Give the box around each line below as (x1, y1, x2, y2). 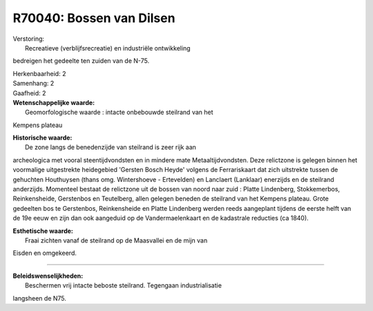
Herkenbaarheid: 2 (12, 69, 66, 77)
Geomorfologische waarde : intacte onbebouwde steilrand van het (25, 108, 213, 117)
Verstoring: (12, 35, 45, 43)
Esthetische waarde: (12, 227, 74, 235)
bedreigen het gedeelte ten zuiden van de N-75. (12, 57, 150, 65)
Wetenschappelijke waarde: (12, 98, 95, 106)
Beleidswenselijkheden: (12, 272, 84, 280)
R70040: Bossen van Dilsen (12, 10, 175, 26)
